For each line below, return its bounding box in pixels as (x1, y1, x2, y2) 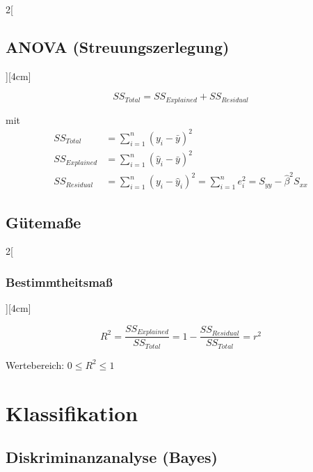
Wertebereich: (6, 357, 65, 372)
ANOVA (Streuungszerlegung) (6, 36, 230, 57)
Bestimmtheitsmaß (6, 273, 113, 290)
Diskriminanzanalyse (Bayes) (6, 446, 218, 468)
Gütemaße (6, 211, 81, 233)
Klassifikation (6, 398, 138, 427)
